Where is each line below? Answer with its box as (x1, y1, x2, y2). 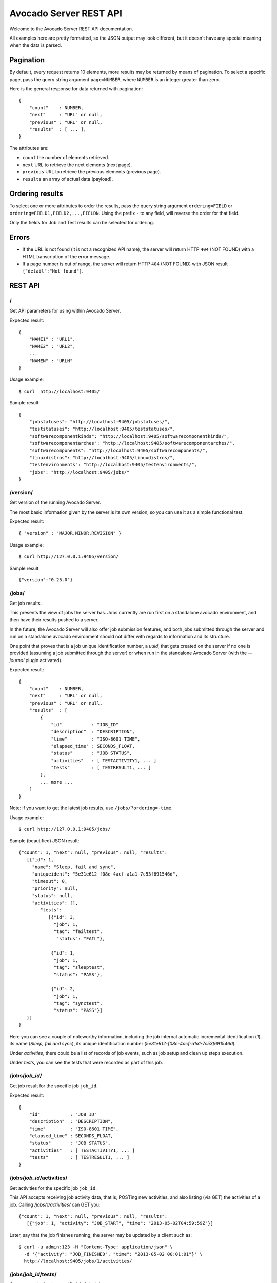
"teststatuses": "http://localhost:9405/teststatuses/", (29, 426, 175, 432)
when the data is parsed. (9, 42, 62, 48)
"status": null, (32, 893, 73, 899)
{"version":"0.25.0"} (18, 577, 73, 582)
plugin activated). (25, 657, 63, 663)
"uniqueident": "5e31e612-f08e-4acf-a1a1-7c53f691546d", (32, 871, 179, 877)
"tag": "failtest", (53, 929, 103, 935)
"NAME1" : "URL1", (29, 336, 76, 342)
